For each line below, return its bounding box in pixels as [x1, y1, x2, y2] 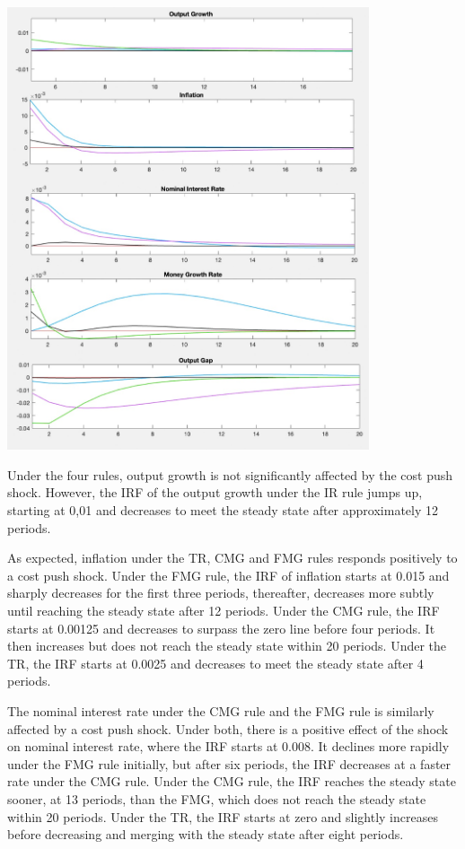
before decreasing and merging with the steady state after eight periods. [7, 825, 404, 844]
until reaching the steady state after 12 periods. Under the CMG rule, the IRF [7, 601, 440, 620]
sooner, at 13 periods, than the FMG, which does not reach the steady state [7, 789, 426, 808]
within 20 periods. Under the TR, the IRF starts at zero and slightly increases [7, 807, 438, 826]
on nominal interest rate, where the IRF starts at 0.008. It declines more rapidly [7, 737, 450, 756]
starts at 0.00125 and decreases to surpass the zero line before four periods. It [7, 618, 435, 637]
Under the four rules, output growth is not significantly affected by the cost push [7, 465, 453, 484]
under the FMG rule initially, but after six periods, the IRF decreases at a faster [7, 754, 452, 773]
